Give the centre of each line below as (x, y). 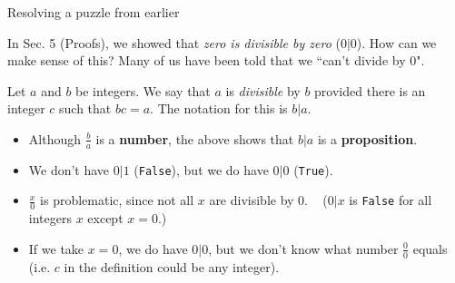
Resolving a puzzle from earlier (94, 12)
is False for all (391, 200)
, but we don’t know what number (303, 248)
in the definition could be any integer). (172, 266)
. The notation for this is (219, 108)
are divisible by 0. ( (268, 200)
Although (54, 138)
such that (85, 108)
